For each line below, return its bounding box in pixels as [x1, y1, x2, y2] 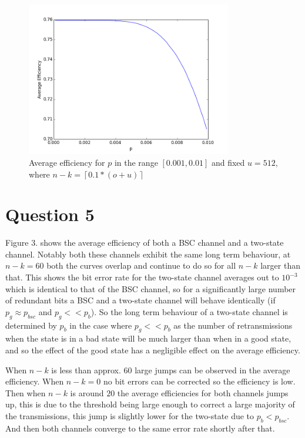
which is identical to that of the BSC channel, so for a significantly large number [5, 282, 296, 295]
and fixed [211, 156, 245, 168]
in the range [114, 156, 158, 168]
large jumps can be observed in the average [135, 363, 290, 376]
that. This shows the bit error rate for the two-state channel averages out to [5, 271, 279, 283]
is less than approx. [51, 363, 121, 376]
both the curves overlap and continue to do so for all [46, 259, 236, 272]
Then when [5, 386, 46, 399]
